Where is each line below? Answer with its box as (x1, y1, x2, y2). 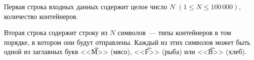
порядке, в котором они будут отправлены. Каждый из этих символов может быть (4, 37, 251, 47)
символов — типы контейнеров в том (118, 27, 231, 38)
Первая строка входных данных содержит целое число (4, 1, 168, 11)
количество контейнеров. (4, 11, 79, 21)
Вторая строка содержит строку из (4, 27, 108, 38)
